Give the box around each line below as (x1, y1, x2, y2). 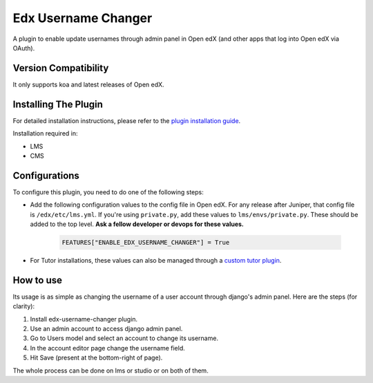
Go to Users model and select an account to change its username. (30, 334, 219, 342)
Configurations (12, 169, 79, 181)
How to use (12, 274, 62, 286)
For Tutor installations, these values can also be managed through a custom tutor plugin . (30, 256, 282, 264)
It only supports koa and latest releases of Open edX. (12, 80, 165, 88)
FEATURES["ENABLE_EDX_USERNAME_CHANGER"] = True (61, 239, 230, 246)
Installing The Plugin (12, 98, 104, 110)
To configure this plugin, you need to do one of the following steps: (12, 187, 204, 196)
